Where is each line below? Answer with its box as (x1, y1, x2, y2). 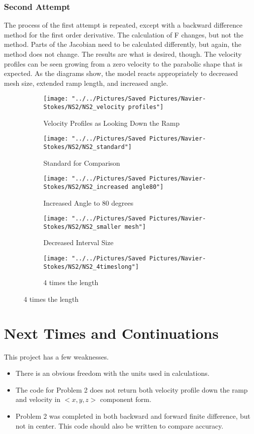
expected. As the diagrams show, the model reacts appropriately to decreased (4, 68, 238, 78)
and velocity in (15, 394, 61, 404)
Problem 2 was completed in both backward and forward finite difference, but (15, 411, 251, 421)
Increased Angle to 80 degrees (43, 197, 134, 208)
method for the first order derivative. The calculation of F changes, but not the (4, 29, 244, 39)
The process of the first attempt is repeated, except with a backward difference (4, 20, 243, 30)
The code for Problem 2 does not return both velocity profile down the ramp (15, 384, 248, 395)
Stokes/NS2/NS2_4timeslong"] (43, 263, 139, 270)
